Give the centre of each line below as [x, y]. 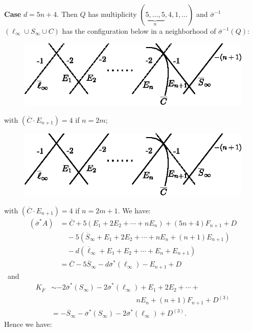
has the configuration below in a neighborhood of [139, 30]
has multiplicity [112, 14]
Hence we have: [28, 324]
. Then [67, 14]
